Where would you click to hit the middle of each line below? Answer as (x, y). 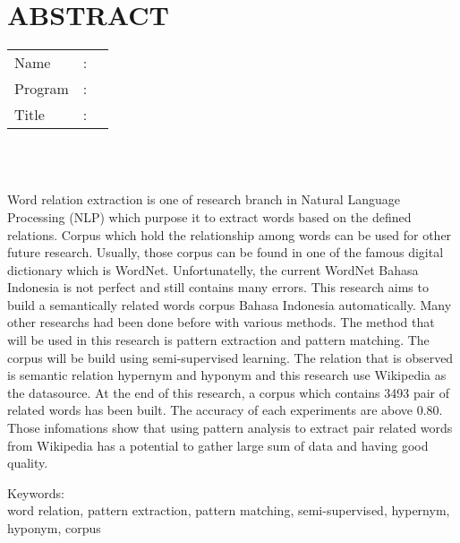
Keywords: (36, 492)
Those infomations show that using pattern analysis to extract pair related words (230, 428)
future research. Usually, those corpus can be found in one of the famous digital (226, 252)
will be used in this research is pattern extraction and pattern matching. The (218, 340)
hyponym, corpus (54, 528)
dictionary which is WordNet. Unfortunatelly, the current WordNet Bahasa (213, 269)
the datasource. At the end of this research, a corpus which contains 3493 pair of (229, 392)
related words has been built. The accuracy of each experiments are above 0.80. (225, 410)
